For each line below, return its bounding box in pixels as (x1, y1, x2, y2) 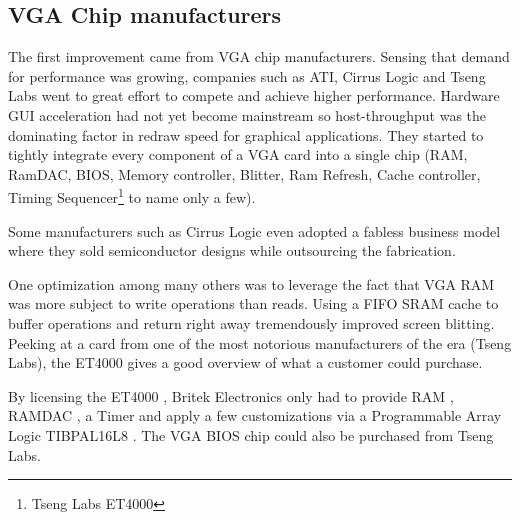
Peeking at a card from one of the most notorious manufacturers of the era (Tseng (8, 332, 512, 353)
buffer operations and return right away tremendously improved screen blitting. (8, 312, 495, 333)
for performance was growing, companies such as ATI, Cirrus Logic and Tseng (8, 65, 486, 86)
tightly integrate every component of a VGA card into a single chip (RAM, (8, 144, 468, 165)
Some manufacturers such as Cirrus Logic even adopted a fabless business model (8, 220, 501, 241)
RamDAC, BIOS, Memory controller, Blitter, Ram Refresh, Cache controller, (8, 163, 481, 184)
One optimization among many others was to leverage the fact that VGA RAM (8, 273, 495, 294)
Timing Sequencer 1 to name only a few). (8, 184, 256, 208)
